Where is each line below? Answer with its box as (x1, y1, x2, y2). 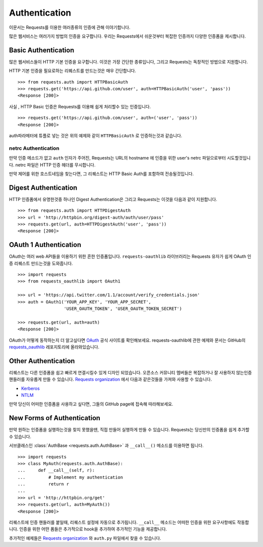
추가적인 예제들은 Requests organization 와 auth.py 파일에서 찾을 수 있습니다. (9, 535, 162, 541)
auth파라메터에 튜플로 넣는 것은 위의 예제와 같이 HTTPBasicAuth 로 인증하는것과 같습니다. (9, 132, 183, 139)
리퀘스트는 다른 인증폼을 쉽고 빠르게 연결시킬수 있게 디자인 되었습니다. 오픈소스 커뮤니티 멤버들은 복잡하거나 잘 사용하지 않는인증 (9, 369, 252, 375)
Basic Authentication (9, 46, 75, 54)
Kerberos (21, 385, 40, 391)
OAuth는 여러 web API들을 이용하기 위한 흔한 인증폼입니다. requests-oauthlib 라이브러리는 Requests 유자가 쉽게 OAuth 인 (9, 254, 252, 260)
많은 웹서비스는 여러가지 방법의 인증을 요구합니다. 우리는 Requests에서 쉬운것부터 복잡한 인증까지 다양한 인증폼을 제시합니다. (9, 33, 246, 39)
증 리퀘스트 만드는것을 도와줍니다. (9, 260, 73, 266)
